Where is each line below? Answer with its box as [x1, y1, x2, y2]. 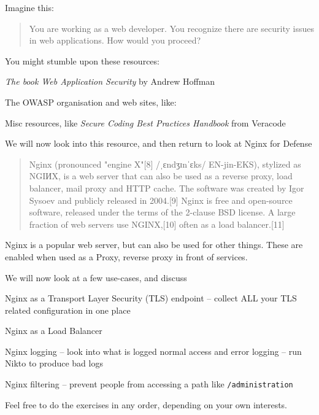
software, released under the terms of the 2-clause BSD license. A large [29, 206, 296, 219]
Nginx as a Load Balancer [5, 324, 102, 337]
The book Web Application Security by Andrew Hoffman [5, 75, 215, 88]
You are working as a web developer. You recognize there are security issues [29, 21, 314, 34]
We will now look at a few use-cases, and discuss [5, 271, 187, 284]
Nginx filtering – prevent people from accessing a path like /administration [5, 378, 293, 390]
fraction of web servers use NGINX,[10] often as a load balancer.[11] [29, 217, 285, 230]
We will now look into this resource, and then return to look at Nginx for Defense [5, 137, 312, 150]
